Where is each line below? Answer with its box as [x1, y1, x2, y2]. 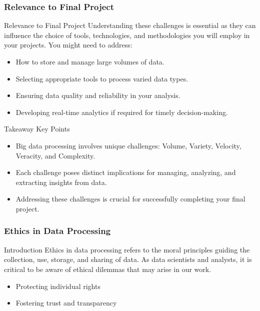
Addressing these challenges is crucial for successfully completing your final [15, 193, 245, 204]
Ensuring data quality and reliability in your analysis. [15, 90, 180, 100]
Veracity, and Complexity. [15, 150, 95, 160]
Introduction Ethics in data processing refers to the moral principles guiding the [4, 244, 250, 254]
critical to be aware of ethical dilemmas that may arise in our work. [4, 263, 211, 274]
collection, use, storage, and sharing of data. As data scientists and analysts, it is [4, 254, 252, 264]
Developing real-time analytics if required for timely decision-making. [15, 106, 228, 117]
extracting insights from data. [15, 176, 107, 187]
